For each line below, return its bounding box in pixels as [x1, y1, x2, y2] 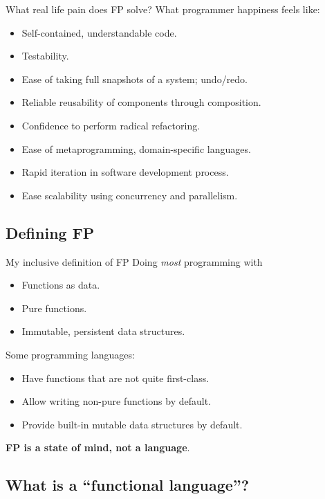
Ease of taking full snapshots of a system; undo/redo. [21, 71, 248, 86]
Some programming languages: [6, 347, 135, 361]
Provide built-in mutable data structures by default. [21, 417, 243, 431]
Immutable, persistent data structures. [21, 324, 185, 338]
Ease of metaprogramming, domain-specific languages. [21, 141, 251, 156]
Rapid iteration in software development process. [21, 165, 229, 179]
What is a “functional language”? [6, 474, 250, 496]
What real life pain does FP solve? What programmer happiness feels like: [6, 2, 320, 16]
